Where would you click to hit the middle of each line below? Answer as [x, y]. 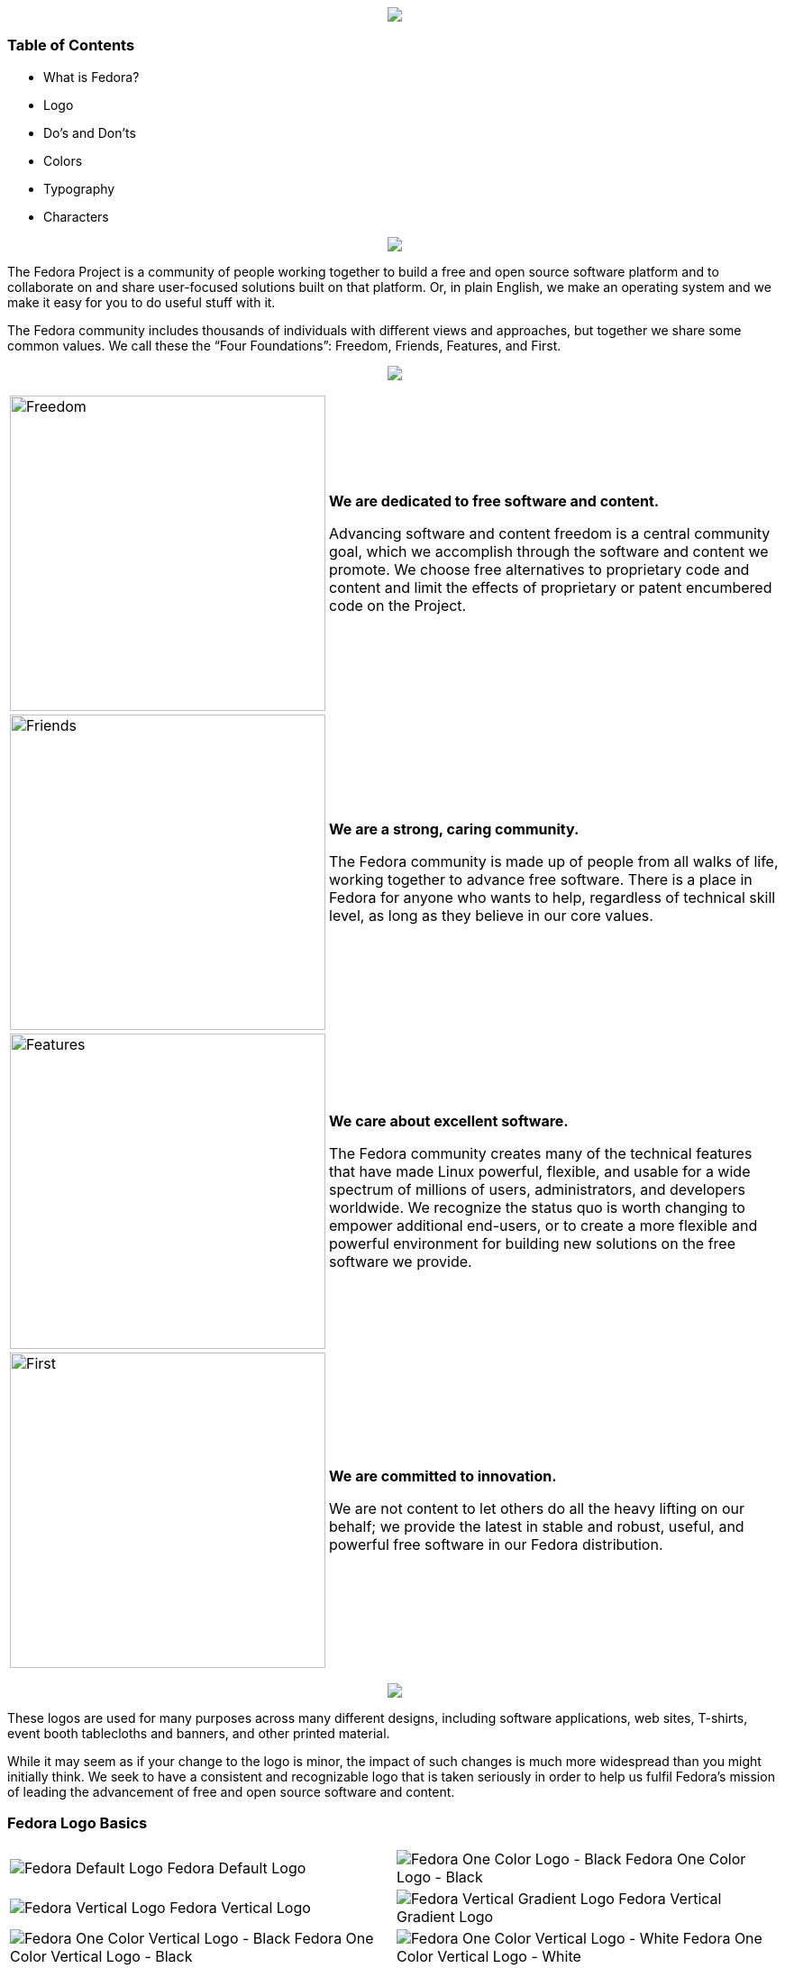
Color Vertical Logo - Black [101, 1956]
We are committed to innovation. [443, 1476]
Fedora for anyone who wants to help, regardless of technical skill [552, 897]
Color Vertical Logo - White [489, 1956]
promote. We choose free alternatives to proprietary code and [539, 569]
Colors [63, 160]
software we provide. [401, 1261]
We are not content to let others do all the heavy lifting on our [537, 1508]
